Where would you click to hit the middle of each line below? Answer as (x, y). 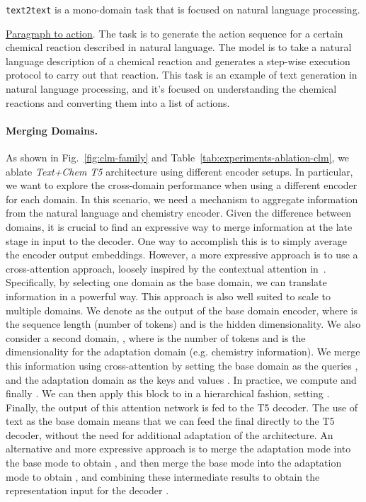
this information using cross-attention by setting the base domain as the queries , (182, 365)
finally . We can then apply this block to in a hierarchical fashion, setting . (168, 393)
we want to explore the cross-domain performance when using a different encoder (182, 185)
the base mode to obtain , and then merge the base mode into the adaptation (174, 463)
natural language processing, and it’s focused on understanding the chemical (171, 89)
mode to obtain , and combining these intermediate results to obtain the (163, 476)
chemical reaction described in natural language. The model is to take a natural (179, 47)
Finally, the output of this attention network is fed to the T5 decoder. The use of (182, 407)
